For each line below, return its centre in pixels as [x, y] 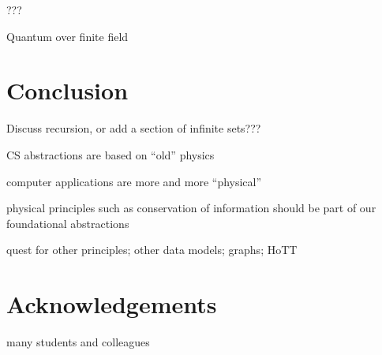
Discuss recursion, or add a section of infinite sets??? [134, 128]
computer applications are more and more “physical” [134, 181]
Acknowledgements [112, 304]
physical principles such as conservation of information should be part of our [191, 208]
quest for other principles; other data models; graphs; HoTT [152, 250]
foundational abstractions [68, 223]
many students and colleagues [78, 342]
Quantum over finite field [67, 36]
